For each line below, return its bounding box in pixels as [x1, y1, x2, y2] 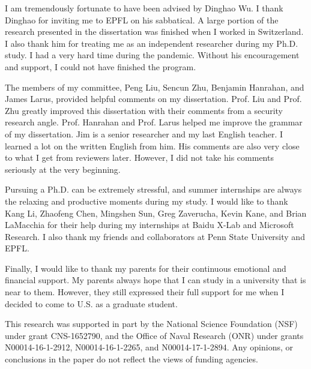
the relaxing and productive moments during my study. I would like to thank [5, 194, 288, 207]
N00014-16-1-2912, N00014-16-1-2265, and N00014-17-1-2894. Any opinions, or [5, 341, 293, 353]
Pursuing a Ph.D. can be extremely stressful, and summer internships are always [5, 183, 302, 196]
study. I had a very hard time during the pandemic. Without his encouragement [5, 49, 300, 61]
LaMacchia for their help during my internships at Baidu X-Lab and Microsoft [5, 218, 294, 231]
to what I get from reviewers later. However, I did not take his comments [5, 151, 274, 164]
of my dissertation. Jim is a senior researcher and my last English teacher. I [5, 127, 283, 140]
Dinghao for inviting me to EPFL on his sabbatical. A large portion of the [5, 13, 279, 26]
